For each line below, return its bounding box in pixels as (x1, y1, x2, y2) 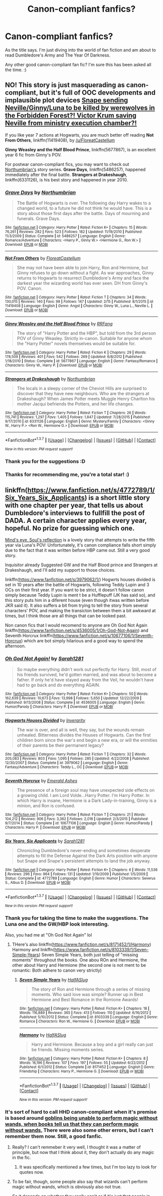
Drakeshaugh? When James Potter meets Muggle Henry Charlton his (16, 396, 155, 402)
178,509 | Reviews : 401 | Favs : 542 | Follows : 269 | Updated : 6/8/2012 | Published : (5, 355, 143, 359)
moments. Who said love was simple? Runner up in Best (31, 991, 144, 997)
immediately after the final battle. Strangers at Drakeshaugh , (5, 172, 128, 178)
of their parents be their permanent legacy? (16, 742, 104, 748)
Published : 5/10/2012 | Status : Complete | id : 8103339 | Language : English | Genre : (19, 1015, 158, 1019)
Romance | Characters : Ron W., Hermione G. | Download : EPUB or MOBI (19, 1018, 140, 1024)
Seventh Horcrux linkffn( (5, 633, 54, 638)
